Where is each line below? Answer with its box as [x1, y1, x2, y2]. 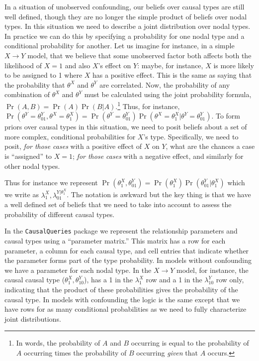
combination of [4, 89, 50, 100]
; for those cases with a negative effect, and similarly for [73, 150, 244, 161]
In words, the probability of [16, 338, 100, 348]
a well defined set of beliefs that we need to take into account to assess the [4, 199, 232, 210]
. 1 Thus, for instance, [115, 99, 180, 111]
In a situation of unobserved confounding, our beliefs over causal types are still [4, 1, 245, 11]
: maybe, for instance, [137, 60, 203, 70]
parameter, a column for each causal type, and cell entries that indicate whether [4, 245, 249, 255]
